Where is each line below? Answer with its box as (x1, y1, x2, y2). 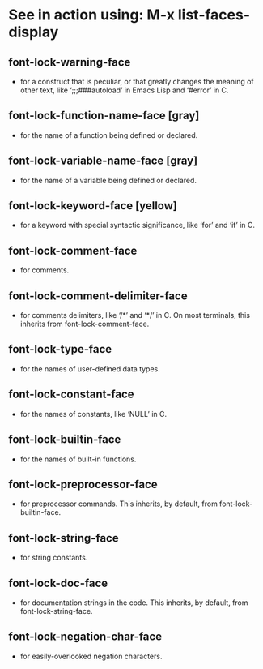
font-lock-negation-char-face (8, 630, 163, 644)
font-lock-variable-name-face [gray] (8, 154, 198, 168)
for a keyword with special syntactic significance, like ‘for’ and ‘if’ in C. (19, 221, 255, 230)
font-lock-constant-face (8, 388, 135, 401)
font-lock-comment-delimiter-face (8, 289, 188, 302)
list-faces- (177, 6, 251, 24)
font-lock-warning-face (8, 55, 131, 69)
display (8, 23, 59, 41)
